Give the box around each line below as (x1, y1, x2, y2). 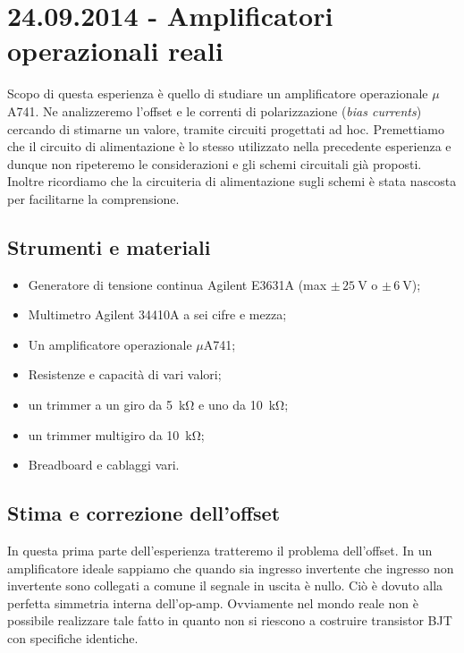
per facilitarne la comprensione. (7, 189, 180, 208)
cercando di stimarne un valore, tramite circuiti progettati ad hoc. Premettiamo (7, 119, 444, 138)
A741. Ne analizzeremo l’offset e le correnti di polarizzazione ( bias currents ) (7, 101, 422, 120)
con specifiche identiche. (7, 629, 139, 647)
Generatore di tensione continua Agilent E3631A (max (28, 275, 327, 293)
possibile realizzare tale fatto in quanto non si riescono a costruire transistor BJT (7, 611, 452, 630)
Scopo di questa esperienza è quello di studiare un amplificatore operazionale (7, 84, 428, 103)
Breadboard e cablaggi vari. (28, 455, 180, 474)
